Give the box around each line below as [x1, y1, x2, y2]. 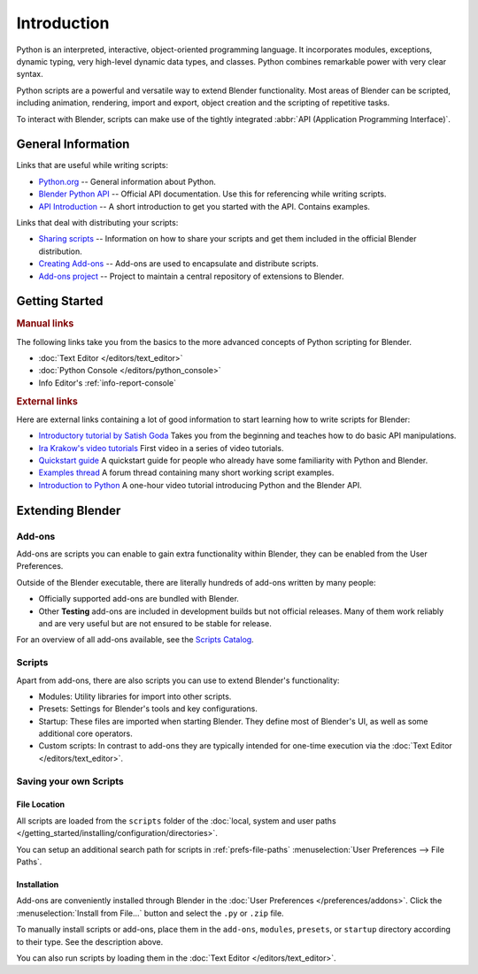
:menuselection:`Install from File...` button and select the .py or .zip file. [16, 908, 284, 918]
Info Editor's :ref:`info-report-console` [38, 377, 177, 388]
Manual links [16, 318, 74, 330]
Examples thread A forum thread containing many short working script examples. [38, 467, 335, 478]
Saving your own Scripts [16, 775, 124, 787]
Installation [16, 878, 59, 889]
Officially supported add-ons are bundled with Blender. [38, 594, 239, 604]
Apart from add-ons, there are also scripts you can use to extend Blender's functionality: [16, 675, 340, 686]
